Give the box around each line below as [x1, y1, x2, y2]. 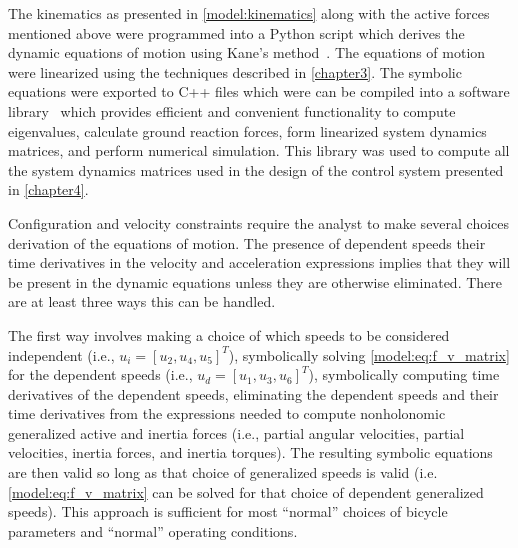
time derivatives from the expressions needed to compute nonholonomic [8, 403, 446, 424]
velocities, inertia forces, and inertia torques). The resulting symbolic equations [8, 442, 493, 463]
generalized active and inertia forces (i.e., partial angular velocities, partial [8, 422, 465, 443]
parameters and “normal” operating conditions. [8, 520, 298, 541]
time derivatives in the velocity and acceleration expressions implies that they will [8, 252, 511, 273]
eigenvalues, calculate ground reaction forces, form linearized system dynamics [8, 120, 487, 141]
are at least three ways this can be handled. [8, 291, 276, 312]
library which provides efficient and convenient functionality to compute [8, 100, 456, 121]
